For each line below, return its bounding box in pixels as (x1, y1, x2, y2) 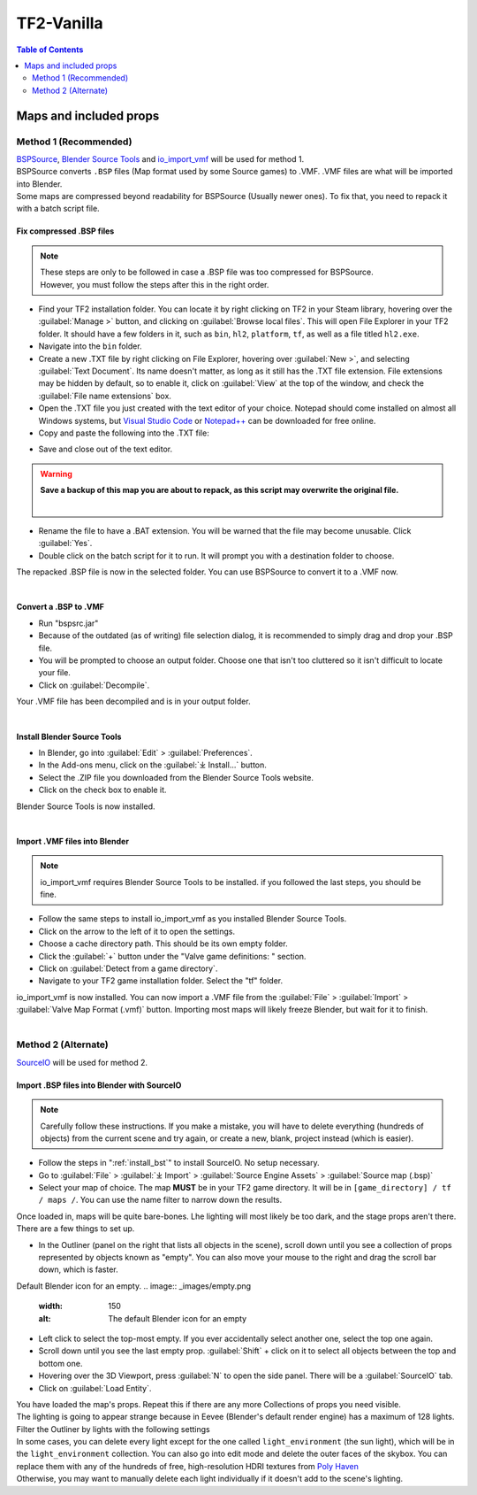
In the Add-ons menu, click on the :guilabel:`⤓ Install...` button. (38, 759, 267, 770)
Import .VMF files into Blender (16, 836, 130, 846)
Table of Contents (16, 44, 84, 55)
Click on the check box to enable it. (38, 784, 167, 796)
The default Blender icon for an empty (108, 1313, 247, 1323)
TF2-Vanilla (16, 13, 103, 33)
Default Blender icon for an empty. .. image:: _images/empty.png (16, 1280, 252, 1291)
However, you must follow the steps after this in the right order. (40, 279, 269, 289)
